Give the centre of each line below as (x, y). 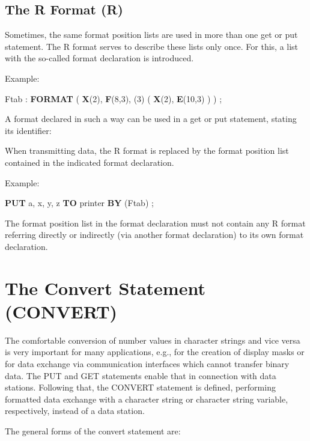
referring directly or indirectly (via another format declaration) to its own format (154, 235)
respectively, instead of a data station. (75, 411)
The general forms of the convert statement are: (93, 430)
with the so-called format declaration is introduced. (99, 58)
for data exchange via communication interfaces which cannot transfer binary (147, 364)
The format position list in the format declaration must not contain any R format (155, 223)
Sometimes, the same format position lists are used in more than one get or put (151, 35)
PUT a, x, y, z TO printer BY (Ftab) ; (79, 203)
